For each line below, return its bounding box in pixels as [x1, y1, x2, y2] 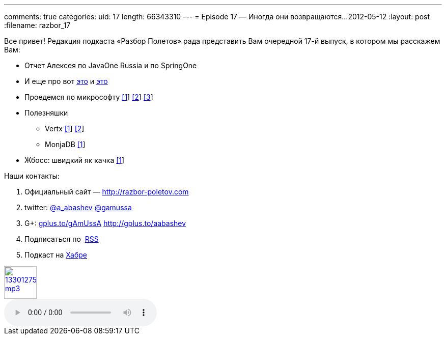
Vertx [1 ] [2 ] [45, 124, 85, 133]
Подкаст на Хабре [24, 250, 87, 259]
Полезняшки [24, 108, 68, 117]
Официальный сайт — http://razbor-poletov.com [24, 187, 189, 196]
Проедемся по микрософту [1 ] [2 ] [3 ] [24, 93, 153, 101]
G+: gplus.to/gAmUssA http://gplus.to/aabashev [24, 219, 186, 228]
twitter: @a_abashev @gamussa [24, 203, 132, 212]
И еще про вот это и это [24, 77, 108, 86]
